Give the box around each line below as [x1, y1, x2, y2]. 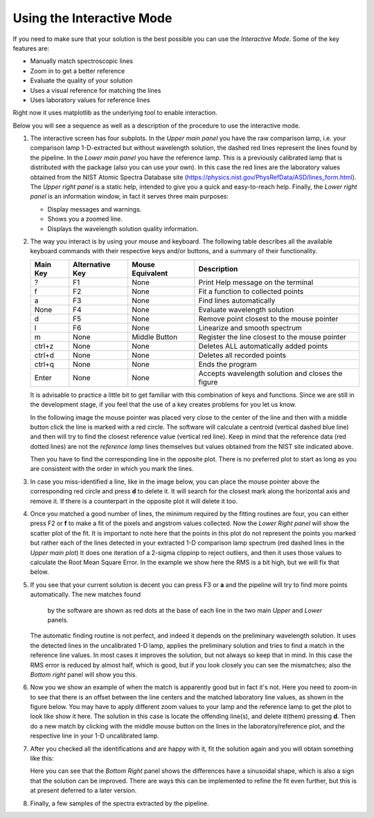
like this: [30, 754, 54, 762]
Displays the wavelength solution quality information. [47, 224, 199, 232]
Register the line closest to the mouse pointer [198, 332, 346, 341]
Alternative [73, 259, 111, 269]
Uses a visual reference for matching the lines [30, 86, 161, 94]
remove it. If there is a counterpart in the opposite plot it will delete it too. [30, 497, 238, 505]
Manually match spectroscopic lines [30, 57, 133, 65]
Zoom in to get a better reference [30, 67, 125, 75]
